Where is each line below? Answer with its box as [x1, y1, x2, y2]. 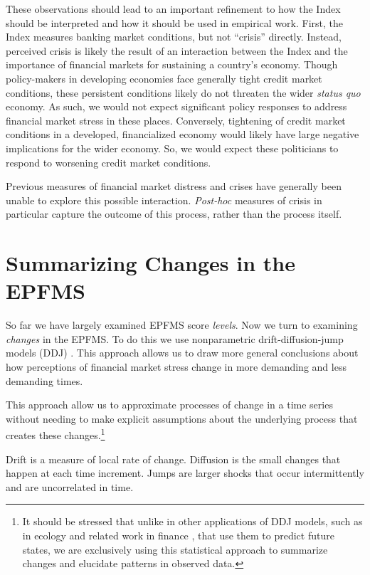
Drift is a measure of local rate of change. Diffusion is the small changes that [6, 451, 341, 466]
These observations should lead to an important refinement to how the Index [6, 1, 341, 16]
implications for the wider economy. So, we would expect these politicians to [6, 140, 339, 155]
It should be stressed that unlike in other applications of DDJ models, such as [22, 514, 363, 529]
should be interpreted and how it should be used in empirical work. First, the [6, 15, 344, 30]
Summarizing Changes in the [6, 248, 295, 278]
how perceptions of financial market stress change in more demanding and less [6, 359, 347, 374]
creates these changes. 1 [6, 426, 105, 443]
